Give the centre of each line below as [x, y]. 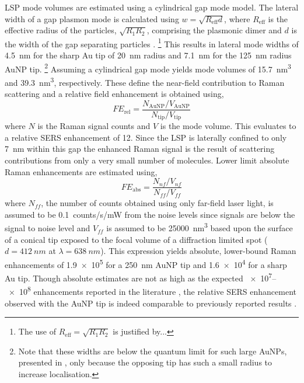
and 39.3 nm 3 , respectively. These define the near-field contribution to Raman [145, 81]
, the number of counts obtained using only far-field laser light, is [157, 203]
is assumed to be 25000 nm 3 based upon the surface [200, 227]
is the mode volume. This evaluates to [228, 126]
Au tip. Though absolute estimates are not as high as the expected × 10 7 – [141, 277]
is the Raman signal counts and [94, 126]
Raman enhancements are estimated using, [81, 171]
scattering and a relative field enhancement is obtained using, [114, 94]
